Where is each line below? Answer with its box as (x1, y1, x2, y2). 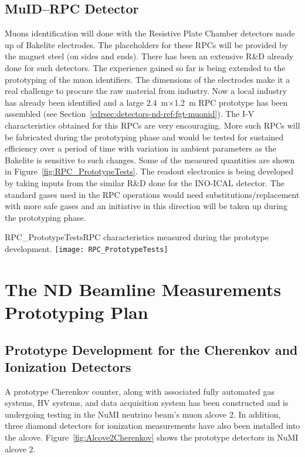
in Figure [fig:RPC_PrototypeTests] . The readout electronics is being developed (5, 165, 294, 177)
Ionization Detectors (5, 357, 131, 375)
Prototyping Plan (5, 300, 148, 324)
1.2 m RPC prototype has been (174, 96, 288, 108)
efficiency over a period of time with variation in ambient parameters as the (5, 142, 277, 154)
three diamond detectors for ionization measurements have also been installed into (5, 419, 300, 432)
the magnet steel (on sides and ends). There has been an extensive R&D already (5, 50, 294, 62)
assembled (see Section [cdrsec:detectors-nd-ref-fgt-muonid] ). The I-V (5, 107, 255, 120)
